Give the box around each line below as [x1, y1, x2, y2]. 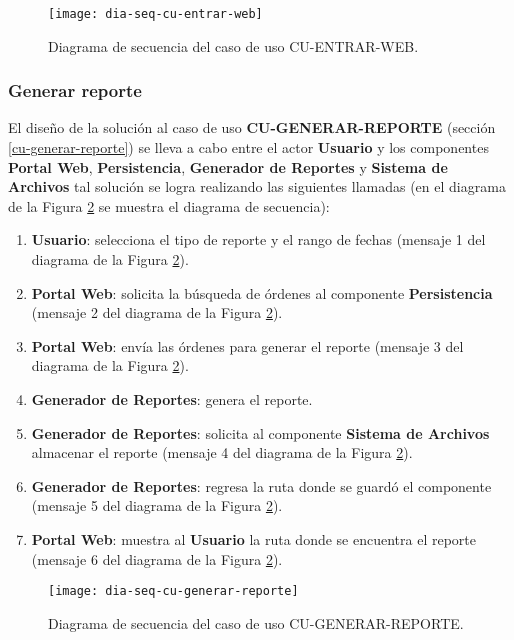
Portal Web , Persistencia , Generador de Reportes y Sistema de [8, 156, 448, 177]
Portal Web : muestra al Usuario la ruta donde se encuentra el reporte [31, 528, 476, 549]
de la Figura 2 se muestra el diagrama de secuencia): [8, 195, 330, 216]
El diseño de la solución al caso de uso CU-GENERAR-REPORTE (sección [8, 117, 496, 138]
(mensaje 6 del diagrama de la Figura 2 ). [31, 548, 283, 569]
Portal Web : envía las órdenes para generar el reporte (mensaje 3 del [31, 335, 464, 356]
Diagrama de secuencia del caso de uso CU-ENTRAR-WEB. [48, 35, 419, 56]
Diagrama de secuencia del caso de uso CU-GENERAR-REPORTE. [48, 612, 464, 633]
